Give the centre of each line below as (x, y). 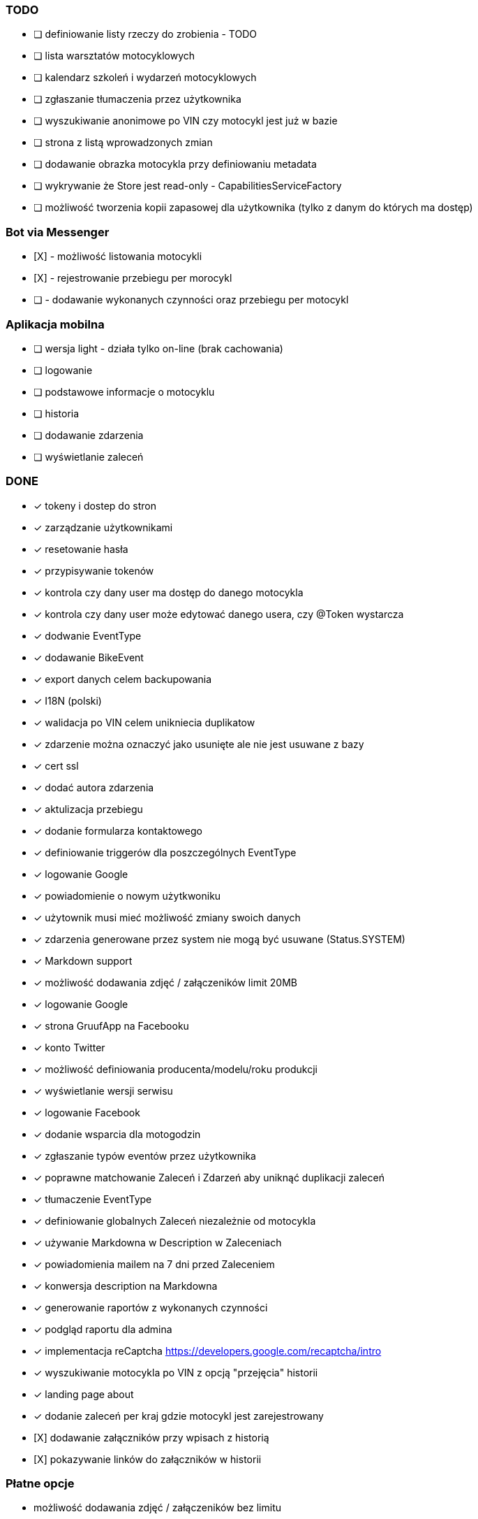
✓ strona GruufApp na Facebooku (111, 1025)
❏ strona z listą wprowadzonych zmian (123, 143)
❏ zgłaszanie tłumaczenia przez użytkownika (137, 99)
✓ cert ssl (56, 765)
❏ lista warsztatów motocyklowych (114, 56)
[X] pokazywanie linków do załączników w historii (148, 1459)
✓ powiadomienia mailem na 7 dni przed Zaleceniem (154, 1264)
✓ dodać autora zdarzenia (94, 787)
